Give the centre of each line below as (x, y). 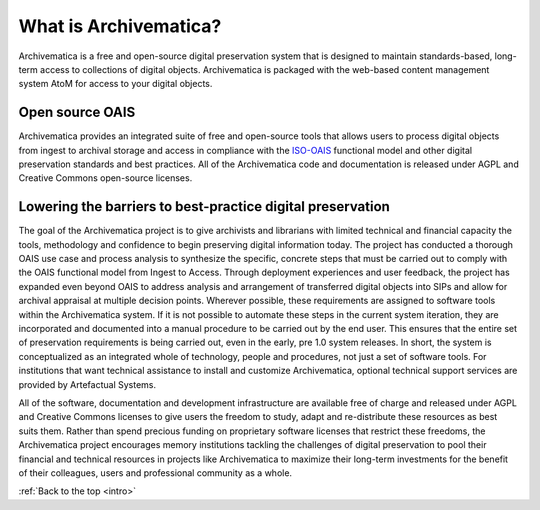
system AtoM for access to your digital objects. (115, 84)
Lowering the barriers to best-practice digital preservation (204, 206)
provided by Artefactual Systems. (87, 384)
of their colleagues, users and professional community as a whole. (155, 472)
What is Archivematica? (120, 26)
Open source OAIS (77, 112)
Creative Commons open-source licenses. (105, 178)
